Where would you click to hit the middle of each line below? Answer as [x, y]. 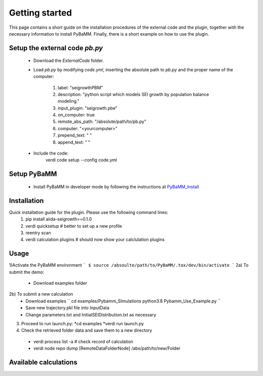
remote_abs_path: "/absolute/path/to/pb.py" [102, 121]
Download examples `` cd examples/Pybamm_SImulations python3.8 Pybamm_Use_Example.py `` [123, 301]
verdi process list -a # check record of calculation [83, 341]
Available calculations [43, 362]
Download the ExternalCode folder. [69, 60]
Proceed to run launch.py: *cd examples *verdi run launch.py [83, 323]
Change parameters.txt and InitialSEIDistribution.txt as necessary [91, 315]
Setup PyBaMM [33, 174]
